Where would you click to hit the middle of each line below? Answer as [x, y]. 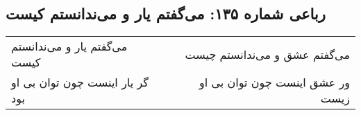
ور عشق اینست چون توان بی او [274, 82]
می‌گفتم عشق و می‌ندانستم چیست [267, 54]
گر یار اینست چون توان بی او [80, 82]
